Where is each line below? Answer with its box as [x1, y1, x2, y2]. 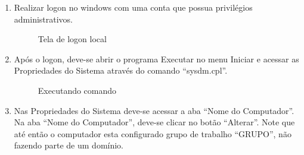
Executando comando [38, 84, 117, 96]
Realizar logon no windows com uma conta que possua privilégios [14, 1, 253, 13]
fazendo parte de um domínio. [14, 139, 124, 151]
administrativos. [14, 12, 73, 25]
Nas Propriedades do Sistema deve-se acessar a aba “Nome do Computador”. [14, 104, 294, 116]
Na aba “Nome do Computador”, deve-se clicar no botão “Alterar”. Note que [14, 116, 295, 128]
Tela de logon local [38, 33, 107, 45]
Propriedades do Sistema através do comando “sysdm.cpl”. [14, 64, 228, 77]
